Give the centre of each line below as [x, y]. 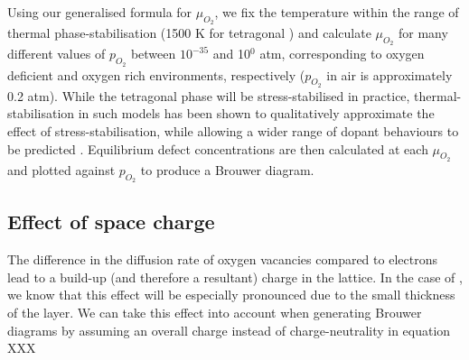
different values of [56, 54]
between [153, 54]
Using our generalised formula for [100, 12]
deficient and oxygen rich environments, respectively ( [156, 74]
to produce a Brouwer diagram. [227, 169]
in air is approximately [389, 74]
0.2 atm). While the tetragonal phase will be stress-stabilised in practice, [209, 95]
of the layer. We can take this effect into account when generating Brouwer [215, 312]
